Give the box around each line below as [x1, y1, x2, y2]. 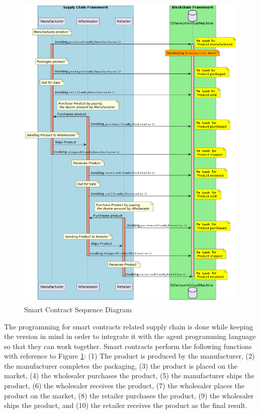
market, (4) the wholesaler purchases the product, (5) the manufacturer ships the [4, 370, 254, 381]
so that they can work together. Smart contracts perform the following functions [4, 340, 252, 351]
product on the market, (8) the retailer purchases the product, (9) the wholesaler [4, 390, 254, 400]
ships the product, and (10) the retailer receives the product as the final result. [4, 400, 247, 410]
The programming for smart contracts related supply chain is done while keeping [4, 321, 253, 331]
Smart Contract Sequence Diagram [24, 304, 132, 314]
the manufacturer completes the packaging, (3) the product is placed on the [4, 360, 238, 371]
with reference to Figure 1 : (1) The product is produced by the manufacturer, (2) [4, 351, 255, 361]
